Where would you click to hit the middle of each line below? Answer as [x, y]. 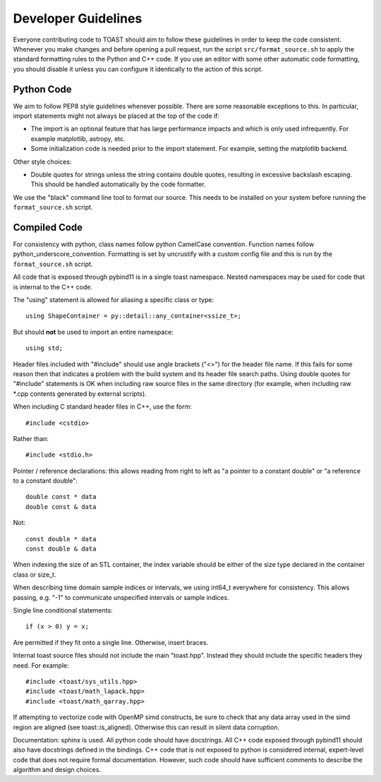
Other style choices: [42, 162]
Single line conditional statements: [63, 610]
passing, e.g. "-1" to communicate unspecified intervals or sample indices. [121, 597]
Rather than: [31, 438]
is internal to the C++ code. [53, 287]
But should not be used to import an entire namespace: [93, 332]
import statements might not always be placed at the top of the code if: [116, 116]
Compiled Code [48, 227]
